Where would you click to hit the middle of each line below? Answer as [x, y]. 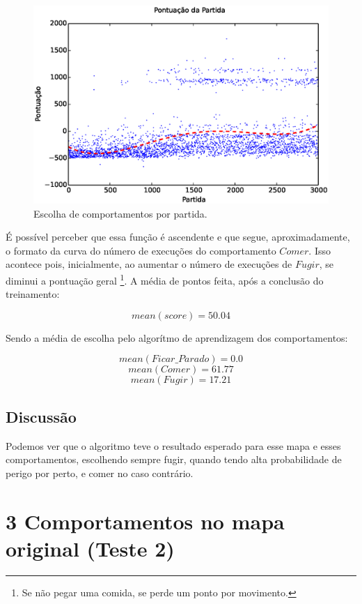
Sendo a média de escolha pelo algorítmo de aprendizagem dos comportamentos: [177, 337]
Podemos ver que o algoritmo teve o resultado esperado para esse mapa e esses [173, 445]
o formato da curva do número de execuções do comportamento [141, 250]
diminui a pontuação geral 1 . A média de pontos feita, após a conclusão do [165, 279]
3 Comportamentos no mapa [145, 521]
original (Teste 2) [90, 548]
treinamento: [33, 294]
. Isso [320, 250]
